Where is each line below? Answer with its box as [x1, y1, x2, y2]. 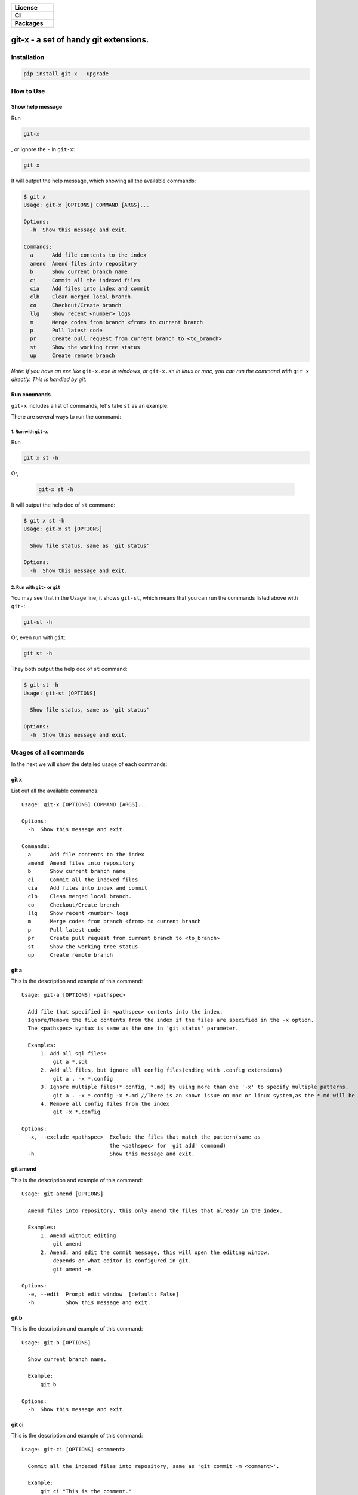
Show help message [11, 103, 63, 111]
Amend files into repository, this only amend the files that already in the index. [27, 1207, 283, 1214]
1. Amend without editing [40, 1232, 116, 1239]
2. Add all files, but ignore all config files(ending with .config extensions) [40, 1067, 283, 1073]
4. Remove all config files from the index [40, 1100, 170, 1107]
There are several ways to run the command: [11, 413, 122, 420]
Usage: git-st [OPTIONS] [23, 689, 97, 697]
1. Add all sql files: [40, 1050, 107, 1057]
